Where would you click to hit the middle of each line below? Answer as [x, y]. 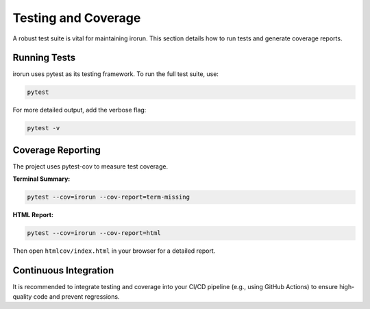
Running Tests [44, 58]
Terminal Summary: [41, 179]
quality [22, 296]
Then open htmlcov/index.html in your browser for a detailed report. [114, 251]
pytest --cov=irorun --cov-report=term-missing [108, 197]
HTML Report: [33, 215]
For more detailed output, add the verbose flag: [79, 110]
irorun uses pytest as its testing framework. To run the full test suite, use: [116, 74]
